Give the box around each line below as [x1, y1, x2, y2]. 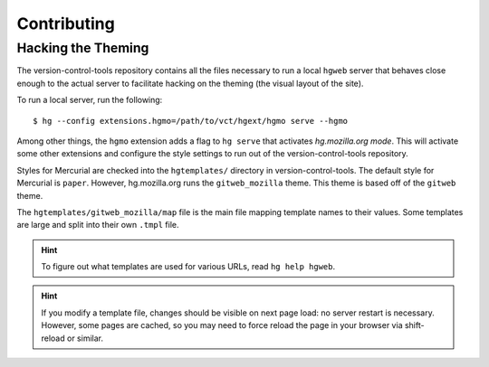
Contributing [16, 14, 115, 33]
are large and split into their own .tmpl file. [16, 220, 180, 231]
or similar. [66, 333, 104, 343]
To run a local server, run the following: [16, 95, 163, 106]
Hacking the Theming [16, 40, 149, 56]
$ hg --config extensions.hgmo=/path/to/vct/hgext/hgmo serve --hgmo [33, 116, 349, 126]
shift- [404, 320, 425, 331]
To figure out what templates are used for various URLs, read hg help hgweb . [41, 261, 335, 272]
